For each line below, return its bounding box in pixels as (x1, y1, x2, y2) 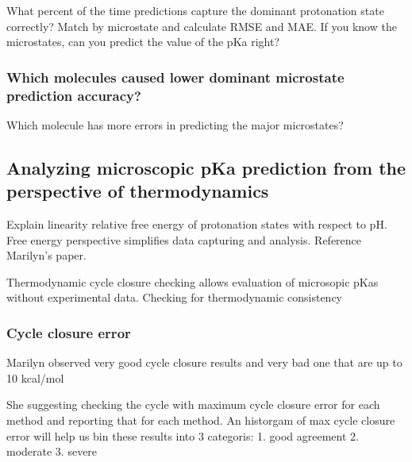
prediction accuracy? (6, 85, 141, 105)
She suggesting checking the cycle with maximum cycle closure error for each (6, 396, 380, 413)
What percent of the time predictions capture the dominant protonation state (6, 2, 384, 18)
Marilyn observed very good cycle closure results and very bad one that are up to (6, 354, 402, 371)
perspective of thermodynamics (6, 179, 269, 203)
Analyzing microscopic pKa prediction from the (6, 155, 406, 179)
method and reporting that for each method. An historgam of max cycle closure (6, 412, 395, 429)
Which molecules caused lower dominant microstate (6, 67, 345, 87)
